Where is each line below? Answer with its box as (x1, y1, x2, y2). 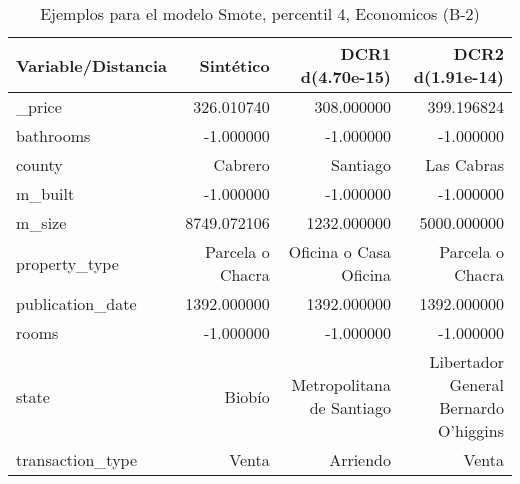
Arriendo (329, 448, 392, 471)
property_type (16, 251, 119, 275)
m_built (16, 182, 75, 205)
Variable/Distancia (16, 53, 167, 77)
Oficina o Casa (288, 240, 392, 263)
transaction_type (16, 448, 138, 471)
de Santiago (309, 396, 392, 419)
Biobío (224, 384, 270, 408)
